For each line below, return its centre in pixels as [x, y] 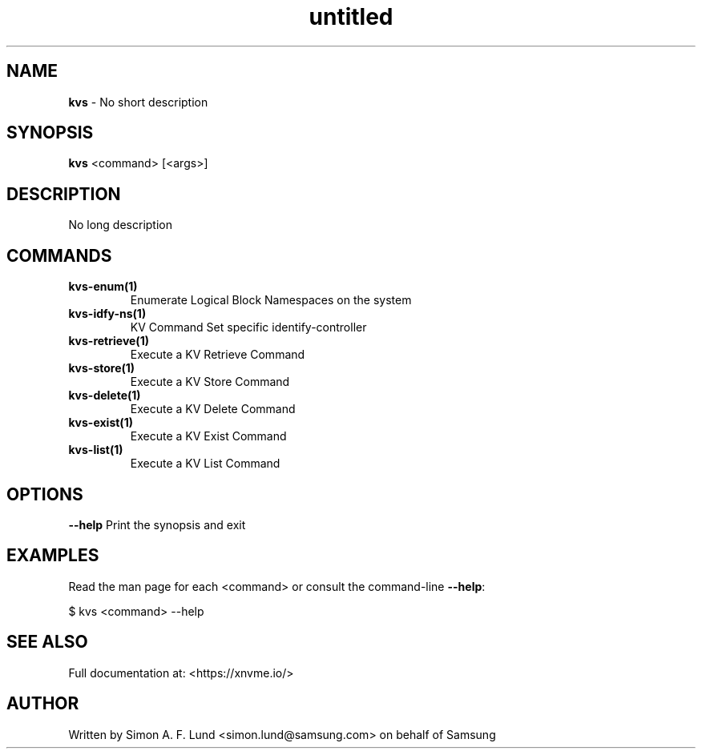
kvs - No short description [138, 102]
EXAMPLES [53, 556]
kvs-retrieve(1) [109, 341]
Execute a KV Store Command [210, 382]
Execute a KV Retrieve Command [218, 355]
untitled [351, 17]
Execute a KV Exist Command [208, 436]
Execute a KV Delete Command [213, 409]
